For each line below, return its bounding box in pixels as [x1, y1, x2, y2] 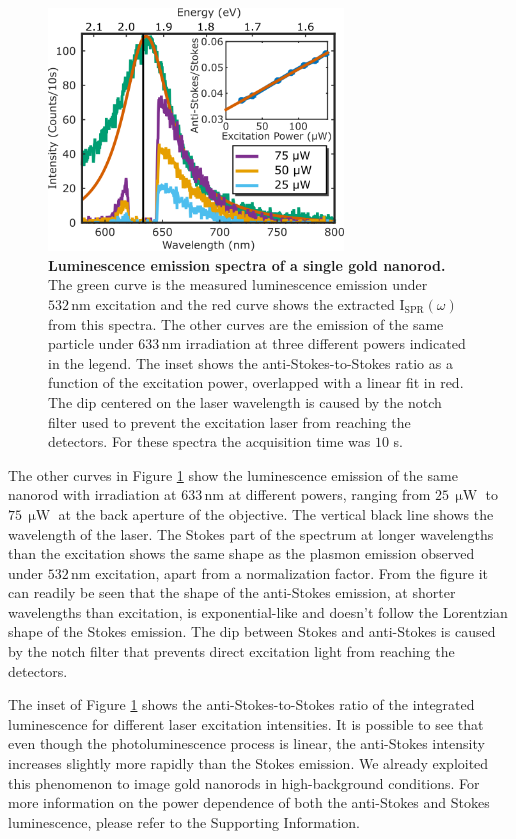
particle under [48, 333, 134, 354]
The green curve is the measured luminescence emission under [48, 274, 428, 295]
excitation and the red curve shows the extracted [95, 293, 395, 314]
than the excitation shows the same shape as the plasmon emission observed [8, 543, 475, 564]
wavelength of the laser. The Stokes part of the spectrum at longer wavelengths [8, 523, 494, 544]
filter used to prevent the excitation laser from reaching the [48, 411, 411, 432]
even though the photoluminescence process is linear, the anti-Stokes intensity [8, 733, 485, 754]
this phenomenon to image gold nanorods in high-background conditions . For [8, 772, 480, 793]
